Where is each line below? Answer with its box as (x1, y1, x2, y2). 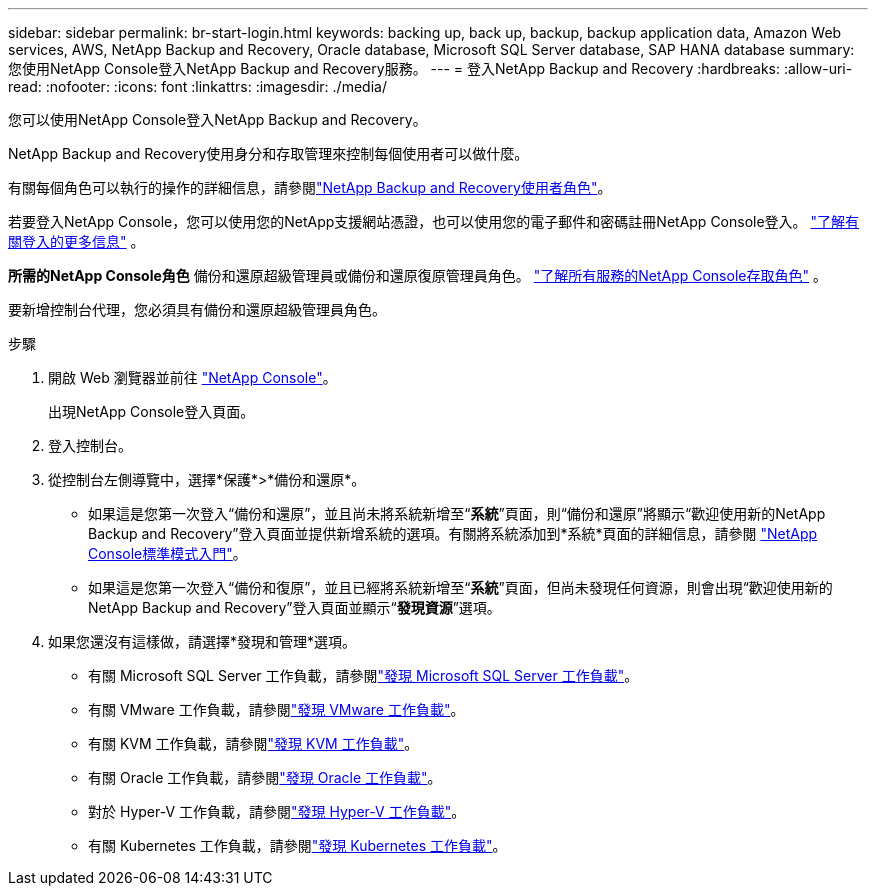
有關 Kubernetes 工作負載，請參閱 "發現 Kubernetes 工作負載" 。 (88, 837, 507, 854)
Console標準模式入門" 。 (88, 545, 247, 562)
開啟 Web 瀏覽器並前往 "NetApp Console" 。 (48, 369, 337, 386)
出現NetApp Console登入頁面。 (48, 403, 255, 420)
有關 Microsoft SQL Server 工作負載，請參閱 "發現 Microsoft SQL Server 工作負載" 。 (88, 667, 639, 684)
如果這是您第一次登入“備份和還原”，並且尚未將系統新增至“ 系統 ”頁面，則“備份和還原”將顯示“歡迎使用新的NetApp (88, 505, 826, 522)
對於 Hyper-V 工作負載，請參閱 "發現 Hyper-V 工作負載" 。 (88, 803, 466, 820)
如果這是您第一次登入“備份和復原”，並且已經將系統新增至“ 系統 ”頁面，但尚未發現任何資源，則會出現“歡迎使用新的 (88, 579, 833, 596)
